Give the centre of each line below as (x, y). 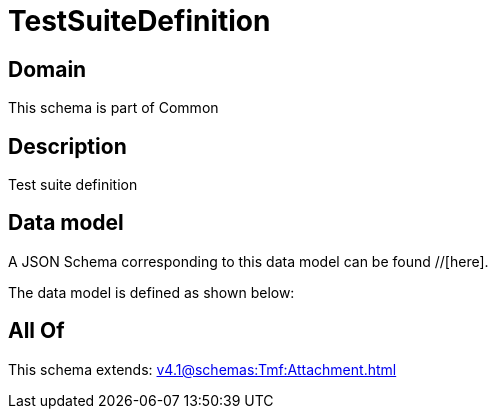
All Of (36, 331)
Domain (47, 69)
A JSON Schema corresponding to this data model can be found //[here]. (248, 261)
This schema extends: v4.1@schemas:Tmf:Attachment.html (202, 369)
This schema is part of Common (113, 108)
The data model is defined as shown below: (151, 292)
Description (67, 146)
